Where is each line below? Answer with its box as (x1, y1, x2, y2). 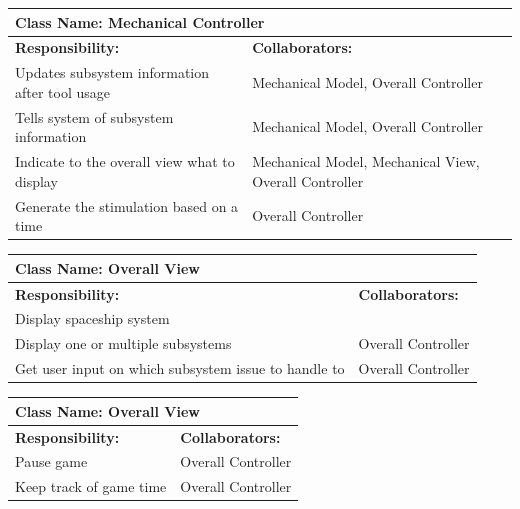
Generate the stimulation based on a (15, 195, 239, 216)
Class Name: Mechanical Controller (15, 11, 265, 32)
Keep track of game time (15, 476, 167, 497)
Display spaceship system (15, 308, 170, 329)
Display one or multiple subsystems (15, 333, 232, 354)
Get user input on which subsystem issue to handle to (15, 358, 345, 379)
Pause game (15, 451, 88, 472)
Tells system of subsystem (15, 106, 174, 127)
